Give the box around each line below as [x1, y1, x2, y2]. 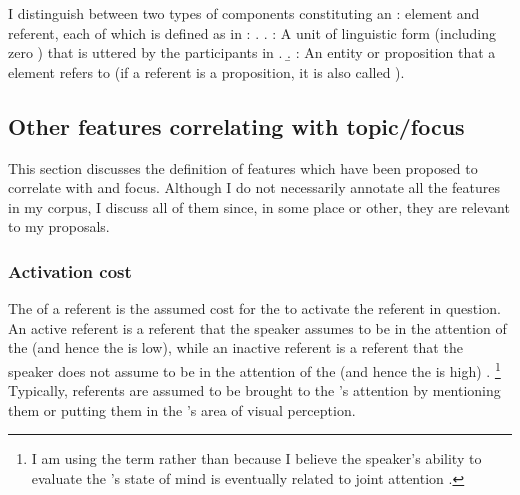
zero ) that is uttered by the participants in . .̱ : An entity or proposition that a [8, 42, 496, 63]
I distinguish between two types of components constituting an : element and [8, 3, 480, 23]
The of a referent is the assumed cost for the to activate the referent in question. [8, 298, 501, 319]
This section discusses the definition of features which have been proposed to [8, 157, 478, 178]
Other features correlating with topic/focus [8, 110, 465, 141]
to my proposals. [8, 216, 110, 237]
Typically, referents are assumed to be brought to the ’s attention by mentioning [8, 380, 501, 401]
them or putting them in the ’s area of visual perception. [8, 399, 356, 420]
